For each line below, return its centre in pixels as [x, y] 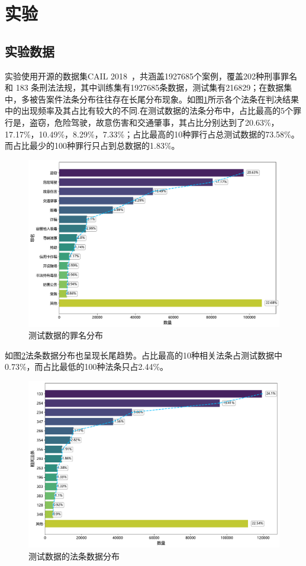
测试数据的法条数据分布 [74, 556]
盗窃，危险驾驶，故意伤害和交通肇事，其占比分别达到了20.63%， [154, 122]
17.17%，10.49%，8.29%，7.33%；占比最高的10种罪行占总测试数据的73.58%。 [152, 134]
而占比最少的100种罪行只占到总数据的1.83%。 [92, 146]
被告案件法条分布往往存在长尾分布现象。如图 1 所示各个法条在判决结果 [164, 99]
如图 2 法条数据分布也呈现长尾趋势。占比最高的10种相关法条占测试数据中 [144, 355]
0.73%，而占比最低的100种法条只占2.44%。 [87, 367]
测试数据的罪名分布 [66, 335]
